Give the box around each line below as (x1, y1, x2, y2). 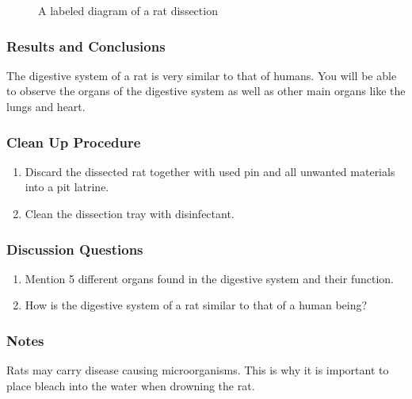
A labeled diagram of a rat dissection (38, 2, 218, 18)
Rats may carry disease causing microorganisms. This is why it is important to (6, 362, 389, 378)
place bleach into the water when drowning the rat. (6, 377, 255, 393)
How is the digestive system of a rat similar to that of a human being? (25, 297, 368, 313)
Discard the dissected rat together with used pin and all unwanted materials (25, 163, 395, 179)
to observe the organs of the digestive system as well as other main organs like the (6, 82, 406, 99)
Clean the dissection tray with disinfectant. (25, 205, 235, 221)
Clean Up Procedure (6, 132, 141, 152)
